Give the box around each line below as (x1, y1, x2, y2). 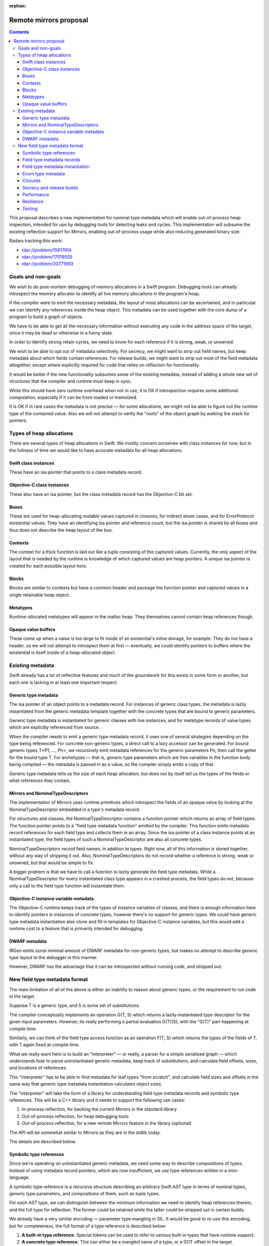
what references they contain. (9, 778, 71, 783)
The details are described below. (9, 1139, 77, 1144)
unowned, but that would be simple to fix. (9, 860, 95, 866)
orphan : (9, 3, 26, 8)
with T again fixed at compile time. (9, 1042, 80, 1048)
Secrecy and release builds (22, 184, 78, 190)
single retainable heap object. (9, 592, 70, 598)
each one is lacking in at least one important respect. (9, 679, 118, 685)
